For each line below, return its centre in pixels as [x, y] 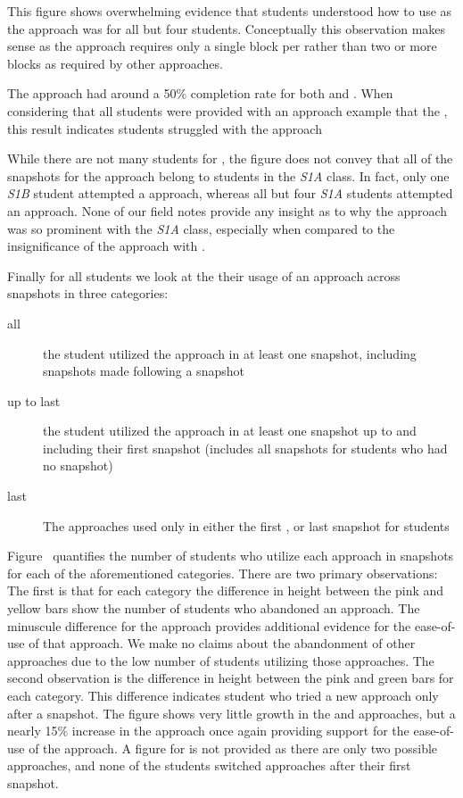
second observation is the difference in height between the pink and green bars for [231, 678]
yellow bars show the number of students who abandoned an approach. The [214, 608]
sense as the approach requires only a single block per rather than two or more [222, 46]
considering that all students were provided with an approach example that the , [227, 110]
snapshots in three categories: [88, 293]
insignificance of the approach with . [106, 246]
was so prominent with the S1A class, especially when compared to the [201, 228]
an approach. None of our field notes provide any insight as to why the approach [227, 210]
